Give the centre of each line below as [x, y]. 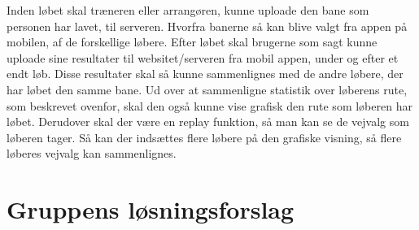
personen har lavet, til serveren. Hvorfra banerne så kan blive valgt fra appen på [207, 26]
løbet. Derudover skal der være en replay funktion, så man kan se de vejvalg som [208, 122]
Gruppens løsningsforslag [151, 209]
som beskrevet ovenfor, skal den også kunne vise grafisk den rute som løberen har [209, 105]
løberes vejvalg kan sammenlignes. [92, 153]
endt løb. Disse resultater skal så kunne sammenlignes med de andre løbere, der [205, 74]
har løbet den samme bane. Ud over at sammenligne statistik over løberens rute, [207, 89]
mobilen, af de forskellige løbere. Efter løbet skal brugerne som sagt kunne [192, 42]
